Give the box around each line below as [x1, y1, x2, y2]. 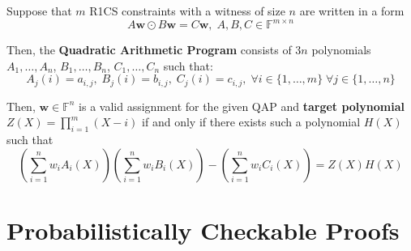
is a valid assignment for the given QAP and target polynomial [79, 97, 405, 114]
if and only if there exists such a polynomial [142, 113, 361, 130]
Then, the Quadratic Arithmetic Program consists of [6, 41, 292, 58]
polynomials [311, 41, 371, 58]
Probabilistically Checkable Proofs [6, 213, 400, 246]
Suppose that [6, 2, 72, 19]
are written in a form [299, 2, 405, 19]
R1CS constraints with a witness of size [89, 2, 285, 19]
